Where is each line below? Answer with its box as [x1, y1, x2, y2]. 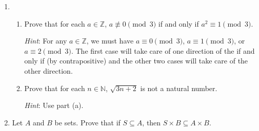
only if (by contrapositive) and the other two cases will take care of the [24, 55, 248, 66]
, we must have [86, 35, 134, 46]
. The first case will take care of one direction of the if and [71, 45, 255, 56]
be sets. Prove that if [54, 117, 121, 127]
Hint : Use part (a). [24, 100, 84, 111]
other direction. [24, 65, 73, 76]
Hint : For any [24, 35, 67, 46]
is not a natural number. [140, 82, 217, 93]
